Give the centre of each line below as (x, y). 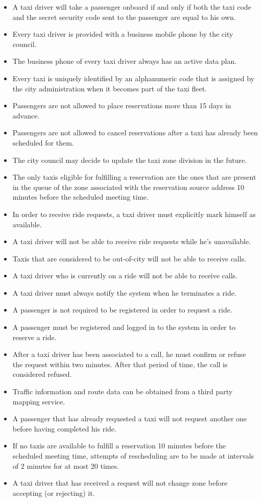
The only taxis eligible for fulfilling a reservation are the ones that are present (134, 177)
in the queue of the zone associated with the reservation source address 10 (128, 187)
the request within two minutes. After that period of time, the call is (120, 364)
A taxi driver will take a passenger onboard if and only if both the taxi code (132, 7)
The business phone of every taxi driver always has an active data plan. (125, 61)
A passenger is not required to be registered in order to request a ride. (122, 310)
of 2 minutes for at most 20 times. (66, 465)
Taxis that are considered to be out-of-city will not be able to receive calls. (129, 258)
